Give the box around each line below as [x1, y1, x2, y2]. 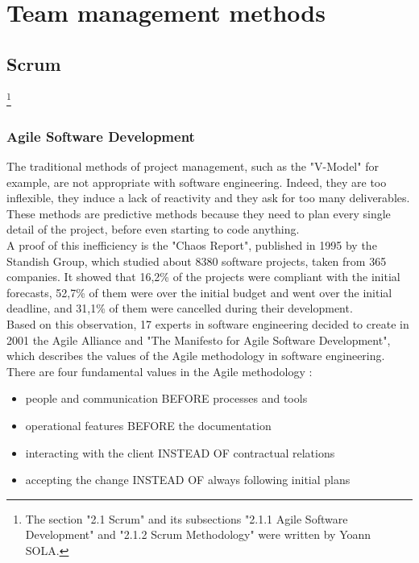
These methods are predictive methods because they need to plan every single [6, 205, 391, 221]
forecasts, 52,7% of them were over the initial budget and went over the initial [6, 284, 392, 300]
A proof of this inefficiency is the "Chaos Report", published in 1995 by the [6, 237, 377, 254]
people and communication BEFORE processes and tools [25, 390, 308, 407]
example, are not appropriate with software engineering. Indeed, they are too [6, 173, 387, 190]
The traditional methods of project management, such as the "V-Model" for [6, 158, 379, 175]
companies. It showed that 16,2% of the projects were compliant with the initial [6, 268, 400, 285]
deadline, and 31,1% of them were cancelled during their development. [6, 300, 353, 317]
